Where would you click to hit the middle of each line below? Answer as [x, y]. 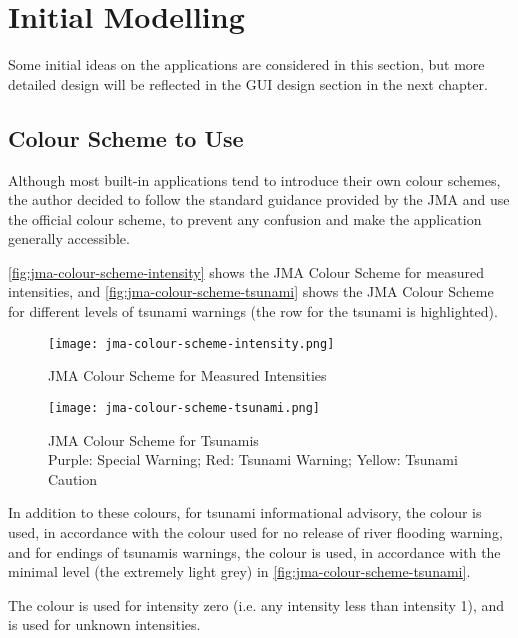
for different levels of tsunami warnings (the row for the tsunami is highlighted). [253, 311]
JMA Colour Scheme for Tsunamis [153, 439]
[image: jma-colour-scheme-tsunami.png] [184, 407]
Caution [73, 478]
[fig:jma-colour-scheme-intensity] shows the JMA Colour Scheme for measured [246, 271]
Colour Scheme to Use [126, 137]
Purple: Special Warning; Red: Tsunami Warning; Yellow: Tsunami [253, 459]
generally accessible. [69, 238]
